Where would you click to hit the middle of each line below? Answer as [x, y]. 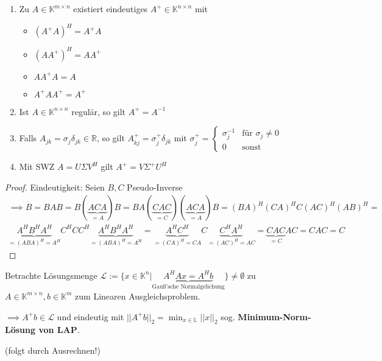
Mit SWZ [37, 166]
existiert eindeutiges [111, 9]
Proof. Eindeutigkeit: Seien [55, 187]
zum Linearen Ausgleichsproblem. [138, 296]
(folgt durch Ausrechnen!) [53, 350]
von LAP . [59, 330]
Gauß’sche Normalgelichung [188, 287]
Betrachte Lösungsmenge [51, 275]
